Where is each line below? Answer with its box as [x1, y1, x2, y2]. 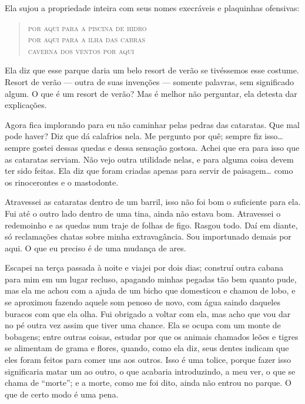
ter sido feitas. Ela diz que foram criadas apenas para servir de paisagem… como [5, 164, 293, 177]
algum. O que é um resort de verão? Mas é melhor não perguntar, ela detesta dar [5, 87, 297, 99]
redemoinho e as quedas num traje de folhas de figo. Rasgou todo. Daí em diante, [5, 218, 298, 231]
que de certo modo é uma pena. [5, 388, 119, 400]
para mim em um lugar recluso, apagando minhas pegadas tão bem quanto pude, [5, 272, 297, 285]
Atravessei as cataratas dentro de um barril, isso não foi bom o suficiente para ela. [5, 196, 301, 208]
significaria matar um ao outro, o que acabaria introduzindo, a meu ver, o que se [5, 365, 296, 377]
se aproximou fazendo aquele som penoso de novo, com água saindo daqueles [5, 296, 280, 308]
